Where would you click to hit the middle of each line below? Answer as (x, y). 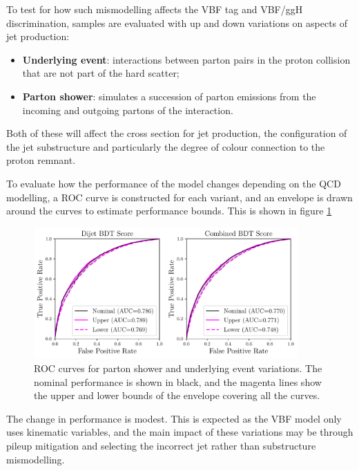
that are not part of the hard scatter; (101, 73)
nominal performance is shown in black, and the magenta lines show (178, 381)
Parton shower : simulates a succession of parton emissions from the (169, 96)
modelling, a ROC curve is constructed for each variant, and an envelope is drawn (179, 197)
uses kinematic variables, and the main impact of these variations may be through (180, 432)
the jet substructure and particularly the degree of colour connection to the (166, 146)
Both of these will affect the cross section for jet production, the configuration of (177, 133)
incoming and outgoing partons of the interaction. (128, 110)
